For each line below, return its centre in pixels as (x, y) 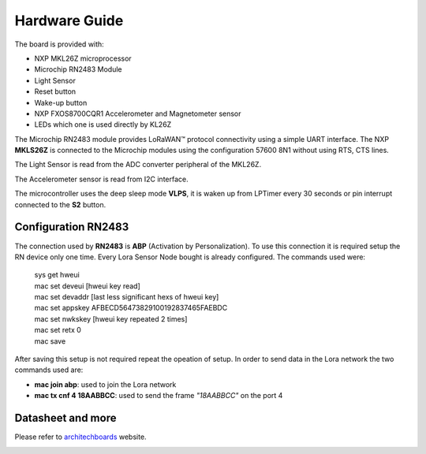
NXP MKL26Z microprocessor (83, 58)
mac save (50, 341)
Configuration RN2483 (72, 227)
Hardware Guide (69, 20)
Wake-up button (61, 102)
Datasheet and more (65, 418)
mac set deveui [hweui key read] (88, 286)
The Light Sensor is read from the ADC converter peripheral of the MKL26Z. (138, 165)
